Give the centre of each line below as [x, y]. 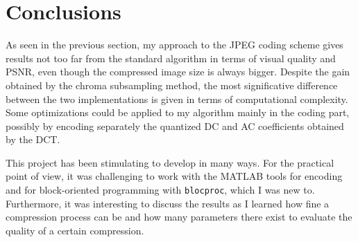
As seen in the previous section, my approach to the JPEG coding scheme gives [174, 45]
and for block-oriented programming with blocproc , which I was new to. [160, 190]
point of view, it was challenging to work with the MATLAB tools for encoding [174, 176]
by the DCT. [33, 139]
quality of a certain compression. [75, 230]
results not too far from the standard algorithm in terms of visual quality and [171, 58]
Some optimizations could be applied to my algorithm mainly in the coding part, [178, 112]
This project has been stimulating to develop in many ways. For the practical [170, 162]
